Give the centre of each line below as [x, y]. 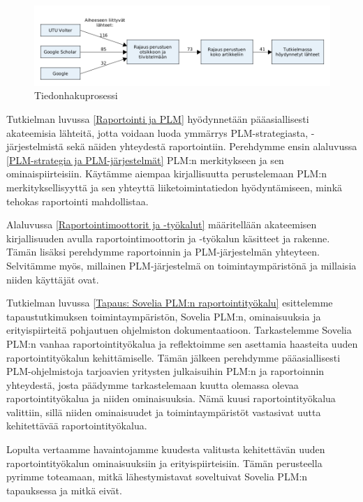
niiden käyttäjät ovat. [53, 279]
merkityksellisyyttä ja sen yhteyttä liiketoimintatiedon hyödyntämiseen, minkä [175, 187]
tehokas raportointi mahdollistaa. [77, 201]
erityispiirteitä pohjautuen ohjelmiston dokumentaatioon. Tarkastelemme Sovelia [179, 330]
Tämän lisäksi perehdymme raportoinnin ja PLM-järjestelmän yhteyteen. [163, 252]
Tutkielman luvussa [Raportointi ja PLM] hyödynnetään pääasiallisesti [158, 119]
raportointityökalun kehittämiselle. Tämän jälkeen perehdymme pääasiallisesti [173, 357]
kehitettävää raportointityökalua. [77, 426]
